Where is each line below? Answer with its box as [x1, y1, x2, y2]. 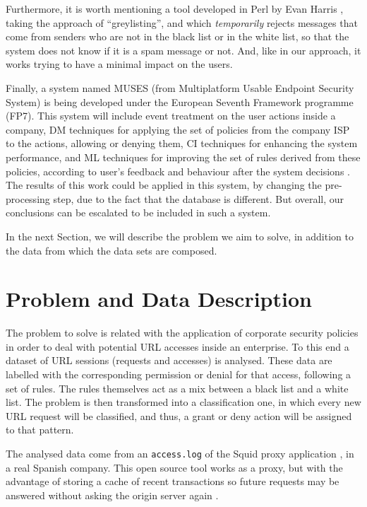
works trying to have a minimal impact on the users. [6, 57, 233, 71]
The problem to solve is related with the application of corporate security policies [6, 325, 359, 340]
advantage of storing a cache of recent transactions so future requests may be [6, 474, 339, 489]
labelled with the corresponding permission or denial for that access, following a [6, 367, 351, 381]
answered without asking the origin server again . [6, 487, 219, 502]
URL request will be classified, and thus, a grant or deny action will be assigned [6, 408, 352, 423]
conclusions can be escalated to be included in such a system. [6, 205, 271, 220]
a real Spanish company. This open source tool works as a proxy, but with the [6, 460, 343, 474]
